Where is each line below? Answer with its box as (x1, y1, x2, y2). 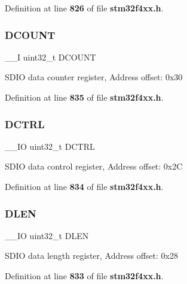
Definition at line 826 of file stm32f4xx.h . (5, 2, 164, 14)
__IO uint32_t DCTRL (5, 140, 95, 152)
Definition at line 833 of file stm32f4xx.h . (5, 270, 164, 282)
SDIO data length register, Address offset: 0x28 (5, 249, 178, 262)
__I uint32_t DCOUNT (5, 50, 96, 63)
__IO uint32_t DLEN (5, 229, 89, 241)
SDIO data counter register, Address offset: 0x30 (5, 71, 183, 83)
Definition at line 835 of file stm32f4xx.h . (5, 91, 164, 103)
